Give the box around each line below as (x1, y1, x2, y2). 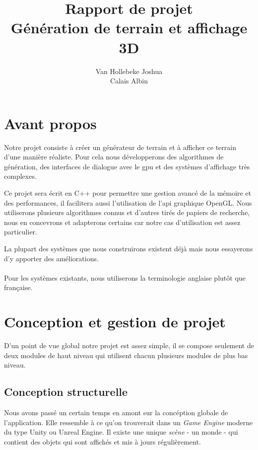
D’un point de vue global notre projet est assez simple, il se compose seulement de (4, 340, 254, 351)
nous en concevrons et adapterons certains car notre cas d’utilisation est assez (4, 217, 241, 227)
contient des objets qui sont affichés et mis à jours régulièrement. (4, 436, 201, 447)
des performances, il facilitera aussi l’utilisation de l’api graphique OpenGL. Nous (4, 197, 252, 208)
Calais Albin (110, 75, 148, 86)
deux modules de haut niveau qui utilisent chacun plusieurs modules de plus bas (4, 350, 248, 360)
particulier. (4, 226, 37, 237)
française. (4, 282, 33, 293)
